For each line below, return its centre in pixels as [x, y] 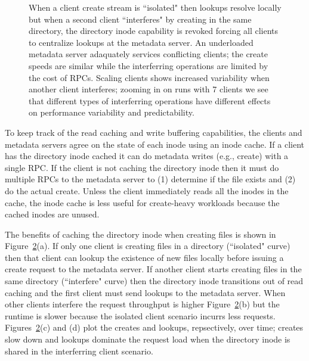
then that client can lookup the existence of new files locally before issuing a [144, 257]
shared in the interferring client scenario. [79, 351]
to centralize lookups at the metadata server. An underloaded [141, 42]
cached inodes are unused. [52, 214]
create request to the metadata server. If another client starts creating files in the [153, 269]
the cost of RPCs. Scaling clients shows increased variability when [149, 77]
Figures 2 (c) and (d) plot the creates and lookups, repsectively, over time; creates [154, 327]
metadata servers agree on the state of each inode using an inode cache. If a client [155, 144]
